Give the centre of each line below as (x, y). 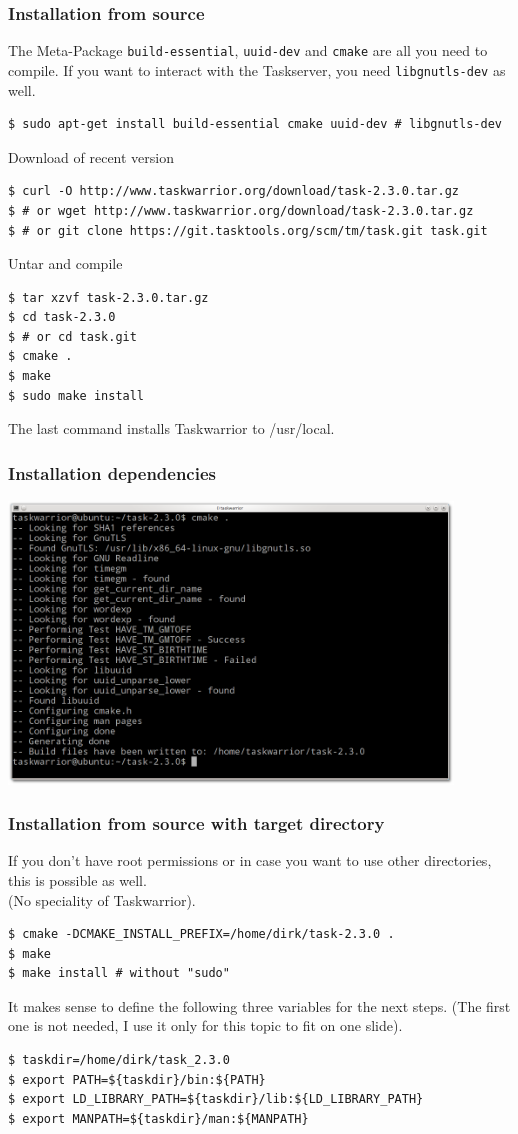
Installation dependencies (112, 472)
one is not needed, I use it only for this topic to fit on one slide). (205, 1025)
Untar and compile (65, 263)
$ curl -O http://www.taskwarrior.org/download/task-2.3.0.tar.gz (234, 191)
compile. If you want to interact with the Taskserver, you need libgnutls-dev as (257, 69)
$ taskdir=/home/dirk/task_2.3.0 (119, 1060)
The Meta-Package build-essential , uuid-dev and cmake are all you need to (248, 50)
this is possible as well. (77, 879)
